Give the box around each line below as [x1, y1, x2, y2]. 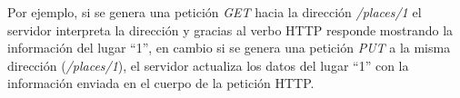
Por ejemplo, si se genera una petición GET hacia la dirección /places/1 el [7, 3, 422, 21]
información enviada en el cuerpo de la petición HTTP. [7, 73, 315, 93]
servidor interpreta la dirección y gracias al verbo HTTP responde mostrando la [7, 20, 454, 39]
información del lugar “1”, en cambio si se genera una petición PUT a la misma [7, 38, 451, 57]
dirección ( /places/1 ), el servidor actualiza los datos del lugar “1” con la [7, 55, 409, 74]
